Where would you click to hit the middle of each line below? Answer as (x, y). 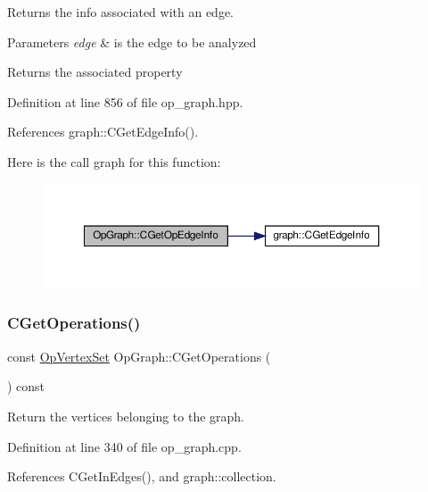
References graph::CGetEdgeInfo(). (103, 132)
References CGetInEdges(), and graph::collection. (142, 476)
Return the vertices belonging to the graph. (126, 416)
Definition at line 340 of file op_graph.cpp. (124, 446)
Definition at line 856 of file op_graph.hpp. (125, 101)
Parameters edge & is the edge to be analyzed (132, 42)
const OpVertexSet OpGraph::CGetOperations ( (139, 356)
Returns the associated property (95, 72)
